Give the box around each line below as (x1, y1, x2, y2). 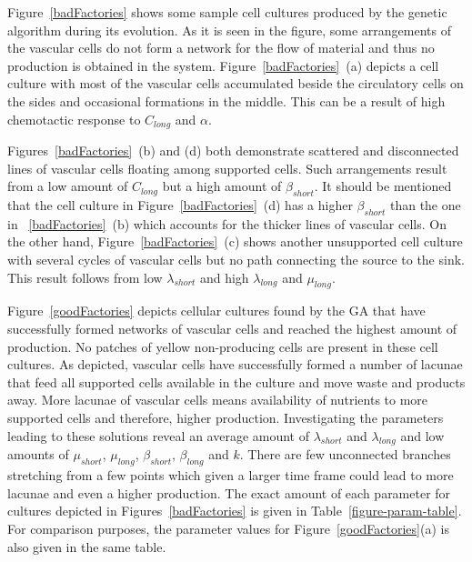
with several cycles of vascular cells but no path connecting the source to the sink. (7, 249, 465, 268)
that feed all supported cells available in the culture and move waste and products (7, 372, 466, 391)
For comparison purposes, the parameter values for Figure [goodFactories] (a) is (7, 518, 449, 537)
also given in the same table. (7, 537, 166, 556)
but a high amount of (162, 176, 282, 196)
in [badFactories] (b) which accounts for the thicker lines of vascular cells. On (7, 214, 447, 233)
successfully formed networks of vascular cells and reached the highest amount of (7, 318, 457, 337)
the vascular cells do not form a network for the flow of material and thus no (7, 38, 435, 57)
